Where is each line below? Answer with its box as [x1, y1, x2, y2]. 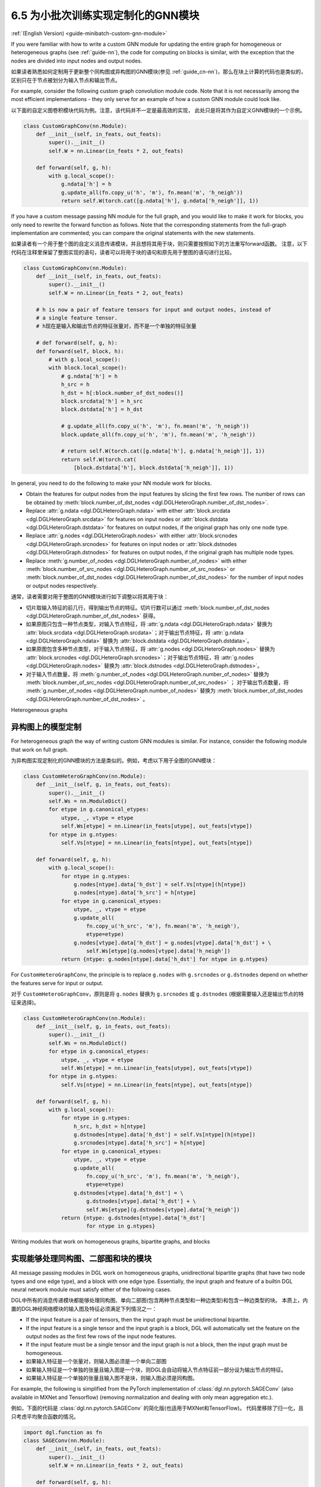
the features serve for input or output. [11, 979, 103, 987]
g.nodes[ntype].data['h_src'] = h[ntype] [73, 889, 196, 896]
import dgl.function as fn [23, 1429, 102, 1436]
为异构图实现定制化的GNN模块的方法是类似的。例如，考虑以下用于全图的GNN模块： [11, 757, 217, 764]
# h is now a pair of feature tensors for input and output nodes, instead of [36, 306, 272, 313]
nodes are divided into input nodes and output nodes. [11, 57, 143, 64]
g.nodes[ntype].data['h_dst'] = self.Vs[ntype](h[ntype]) [73, 881, 247, 887]
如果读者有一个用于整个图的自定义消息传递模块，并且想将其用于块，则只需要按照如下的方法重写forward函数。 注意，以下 [11, 240, 308, 247]
